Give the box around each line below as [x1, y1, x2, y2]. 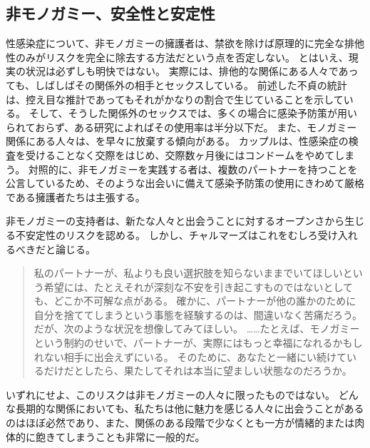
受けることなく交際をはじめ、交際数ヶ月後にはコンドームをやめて [25, 147, 335, 162]
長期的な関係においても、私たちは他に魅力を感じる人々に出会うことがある [15, 401, 364, 416]
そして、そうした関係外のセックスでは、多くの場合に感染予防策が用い [29, 106, 358, 121]
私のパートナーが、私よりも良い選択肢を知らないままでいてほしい [34, 265, 343, 280]
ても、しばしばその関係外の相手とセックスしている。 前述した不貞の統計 [6, 77, 347, 92]
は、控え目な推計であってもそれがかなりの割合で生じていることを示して [6, 91, 344, 106]
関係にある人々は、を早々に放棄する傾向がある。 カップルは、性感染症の [6, 133, 349, 148]
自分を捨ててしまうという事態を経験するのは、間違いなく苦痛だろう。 [34, 307, 363, 322]
